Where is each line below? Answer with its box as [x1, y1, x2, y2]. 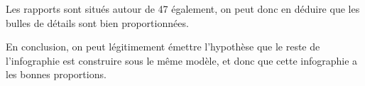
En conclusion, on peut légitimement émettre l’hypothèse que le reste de [6, 39, 320, 54]
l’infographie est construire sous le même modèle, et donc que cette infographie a [6, 53, 358, 68]
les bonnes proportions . [6, 67, 107, 82]
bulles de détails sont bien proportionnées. [6, 15, 189, 30]
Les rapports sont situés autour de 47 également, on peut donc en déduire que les [6, 1, 360, 16]
